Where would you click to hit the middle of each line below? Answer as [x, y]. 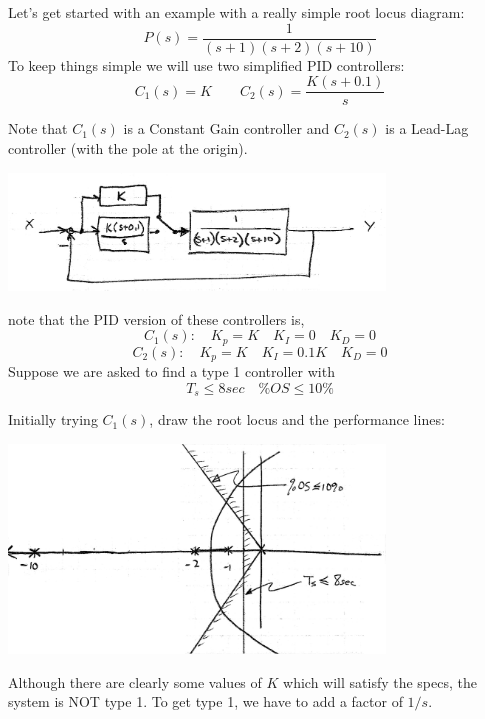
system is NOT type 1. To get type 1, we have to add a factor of [205, 701]
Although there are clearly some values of [135, 681]
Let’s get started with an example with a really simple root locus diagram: [236, 12]
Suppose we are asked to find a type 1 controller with [171, 371]
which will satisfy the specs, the [380, 681]
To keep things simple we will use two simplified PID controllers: [206, 64]
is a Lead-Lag [427, 128]
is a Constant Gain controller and [226, 128]
